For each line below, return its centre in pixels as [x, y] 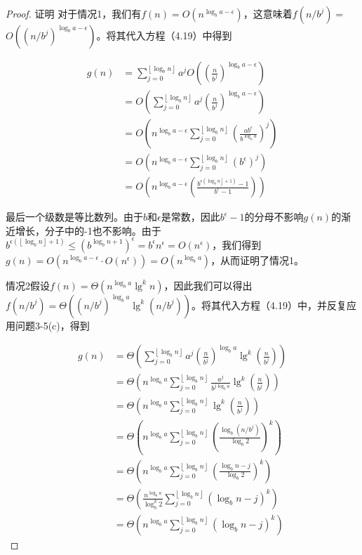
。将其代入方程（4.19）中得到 [164, 35]
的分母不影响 [274, 217]
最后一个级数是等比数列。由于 [74, 217]
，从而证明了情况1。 [257, 260]
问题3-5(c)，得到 [52, 325]
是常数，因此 [190, 217]
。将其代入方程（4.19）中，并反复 [269, 305]
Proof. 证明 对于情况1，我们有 [74, 13]
